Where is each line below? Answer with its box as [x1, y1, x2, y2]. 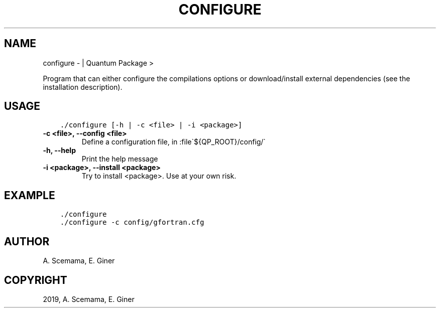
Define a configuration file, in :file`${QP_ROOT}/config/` [81, 137, 266, 146]
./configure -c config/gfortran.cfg [60, 218, 204, 227]
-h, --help [43, 146, 76, 155]
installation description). [43, 82, 123, 91]
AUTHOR [4, 235, 50, 248]
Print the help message [81, 154, 158, 164]
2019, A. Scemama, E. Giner [43, 294, 135, 303]
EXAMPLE [4, 189, 55, 202]
